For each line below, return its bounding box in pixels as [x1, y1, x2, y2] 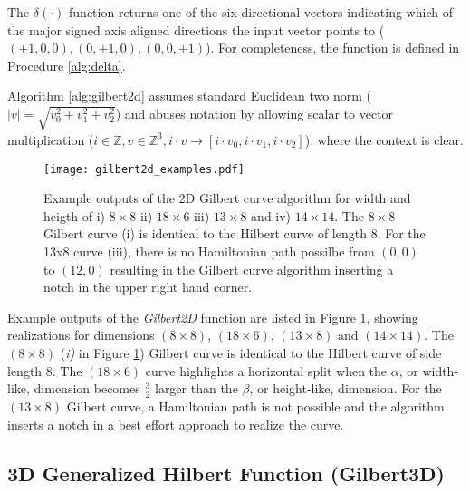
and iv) [251, 206, 292, 225]
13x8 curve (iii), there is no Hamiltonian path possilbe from [43, 241, 375, 260]
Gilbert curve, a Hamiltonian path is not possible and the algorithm [66, 396, 445, 415]
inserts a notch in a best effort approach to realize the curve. [7, 414, 344, 433]
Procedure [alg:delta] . [7, 55, 126, 74]
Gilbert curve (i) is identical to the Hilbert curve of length [43, 224, 367, 243]
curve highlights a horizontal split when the [145, 361, 388, 380]
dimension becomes [34, 379, 140, 398]
